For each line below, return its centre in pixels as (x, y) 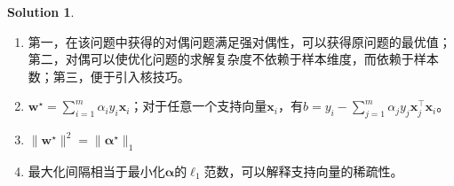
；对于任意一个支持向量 (199, 106)
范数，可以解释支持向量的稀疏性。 (303, 170)
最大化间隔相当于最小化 (96, 170)
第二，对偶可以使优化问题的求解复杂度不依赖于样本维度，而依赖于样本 (233, 59)
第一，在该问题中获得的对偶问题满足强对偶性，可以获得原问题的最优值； (239, 41)
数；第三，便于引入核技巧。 (109, 76)
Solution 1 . (41, 12)
